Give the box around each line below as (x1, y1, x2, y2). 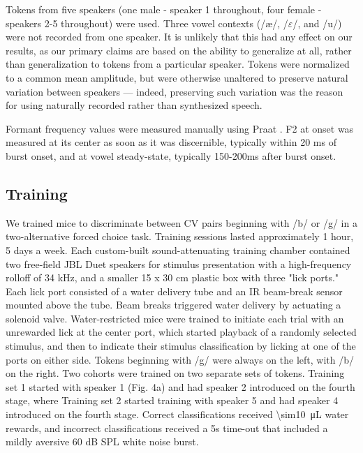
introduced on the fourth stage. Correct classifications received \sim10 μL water (6, 407, 349, 422)
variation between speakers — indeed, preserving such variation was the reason (6, 84, 343, 98)
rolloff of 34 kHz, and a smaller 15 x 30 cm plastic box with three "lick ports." (6, 270, 339, 285)
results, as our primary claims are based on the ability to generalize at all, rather (6, 43, 352, 57)
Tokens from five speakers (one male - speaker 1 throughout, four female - (6, 2, 322, 16)
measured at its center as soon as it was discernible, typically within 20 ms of (6, 135, 336, 149)
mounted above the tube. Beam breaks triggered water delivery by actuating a (6, 297, 341, 312)
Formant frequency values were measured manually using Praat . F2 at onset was (6, 121, 354, 135)
